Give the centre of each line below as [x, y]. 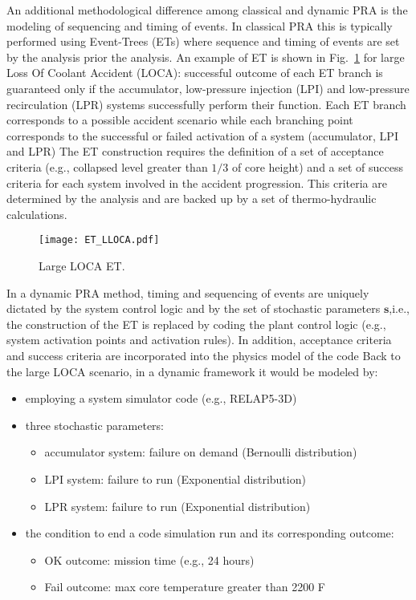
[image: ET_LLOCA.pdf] [99, 240]
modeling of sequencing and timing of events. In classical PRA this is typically [200, 25]
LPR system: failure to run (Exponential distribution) [177, 506]
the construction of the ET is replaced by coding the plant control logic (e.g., [196, 324]
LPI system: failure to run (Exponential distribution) [175, 478]
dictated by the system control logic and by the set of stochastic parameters [194, 308]
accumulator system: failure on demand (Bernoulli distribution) [201, 452]
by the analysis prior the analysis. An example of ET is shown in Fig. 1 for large [206, 57]
